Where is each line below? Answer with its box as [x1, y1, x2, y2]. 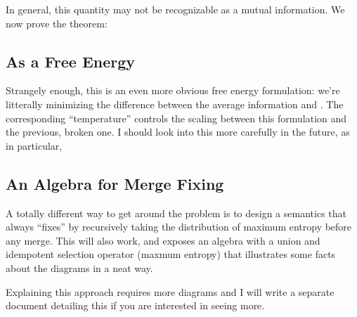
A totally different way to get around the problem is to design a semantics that [6, 205, 346, 220]
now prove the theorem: [6, 15, 108, 30]
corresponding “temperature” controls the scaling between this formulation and [6, 110, 347, 125]
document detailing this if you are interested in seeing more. [6, 298, 265, 313]
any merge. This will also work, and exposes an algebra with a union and [6, 233, 320, 247]
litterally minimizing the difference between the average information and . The [6, 96, 344, 111]
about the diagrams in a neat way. [6, 260, 153, 275]
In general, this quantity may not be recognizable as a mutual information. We [6, 2, 345, 16]
